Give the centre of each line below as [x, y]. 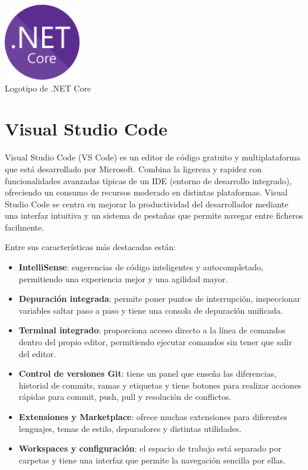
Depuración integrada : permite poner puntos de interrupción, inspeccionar [160, 299]
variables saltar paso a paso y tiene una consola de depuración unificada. [151, 310]
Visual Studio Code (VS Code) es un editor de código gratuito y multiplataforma [153, 157]
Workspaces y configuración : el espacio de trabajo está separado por [150, 448]
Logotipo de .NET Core [48, 88]
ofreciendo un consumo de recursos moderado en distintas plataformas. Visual [146, 192]
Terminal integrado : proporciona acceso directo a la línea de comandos [152, 330]
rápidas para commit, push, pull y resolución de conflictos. [125, 397]
